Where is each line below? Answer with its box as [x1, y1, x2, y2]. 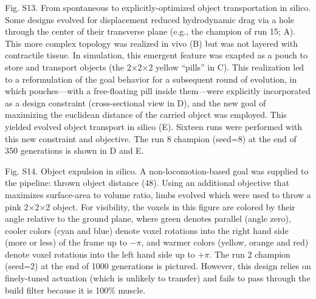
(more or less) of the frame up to [5, 236, 127, 249]
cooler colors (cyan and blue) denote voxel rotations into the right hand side [5, 224, 289, 236]
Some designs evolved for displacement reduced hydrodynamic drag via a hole [5, 13, 294, 26]
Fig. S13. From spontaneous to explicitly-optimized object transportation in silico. [5, 1, 311, 13]
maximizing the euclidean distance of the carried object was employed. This [5, 108, 287, 121]
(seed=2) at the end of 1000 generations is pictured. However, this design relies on [5, 259, 311, 272]
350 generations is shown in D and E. [5, 144, 144, 157]
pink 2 [5, 200, 29, 213]
